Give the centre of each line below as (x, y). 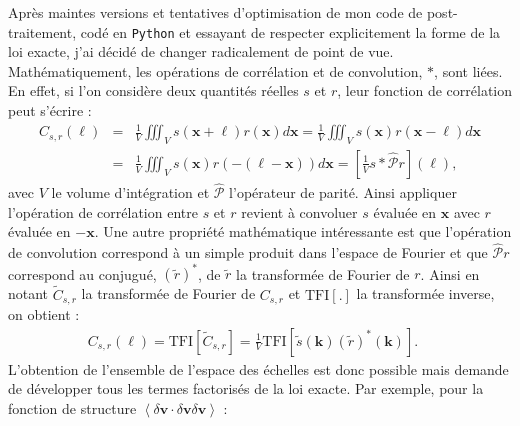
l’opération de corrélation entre (103, 211)
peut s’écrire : (50, 110)
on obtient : (44, 313)
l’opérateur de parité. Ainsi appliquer (343, 192)
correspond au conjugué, (82, 273)
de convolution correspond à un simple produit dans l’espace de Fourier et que (248, 252)
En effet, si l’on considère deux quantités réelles (153, 90)
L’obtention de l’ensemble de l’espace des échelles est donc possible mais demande (258, 368)
